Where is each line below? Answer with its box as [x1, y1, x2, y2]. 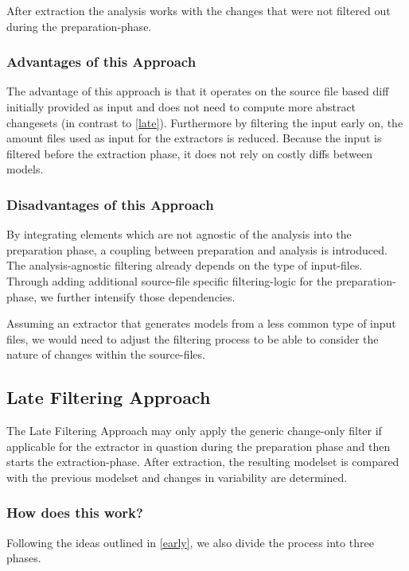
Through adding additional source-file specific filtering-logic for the [6, 272, 333, 289]
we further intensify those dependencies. [40, 288, 236, 305]
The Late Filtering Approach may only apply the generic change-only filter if [6, 422, 382, 439]
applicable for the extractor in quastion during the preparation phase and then [6, 437, 391, 454]
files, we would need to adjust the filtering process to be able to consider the [6, 330, 379, 347]
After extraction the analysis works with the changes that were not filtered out [6, 2, 391, 18]
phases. [6, 550, 41, 566]
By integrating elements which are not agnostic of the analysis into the [6, 226, 352, 243]
